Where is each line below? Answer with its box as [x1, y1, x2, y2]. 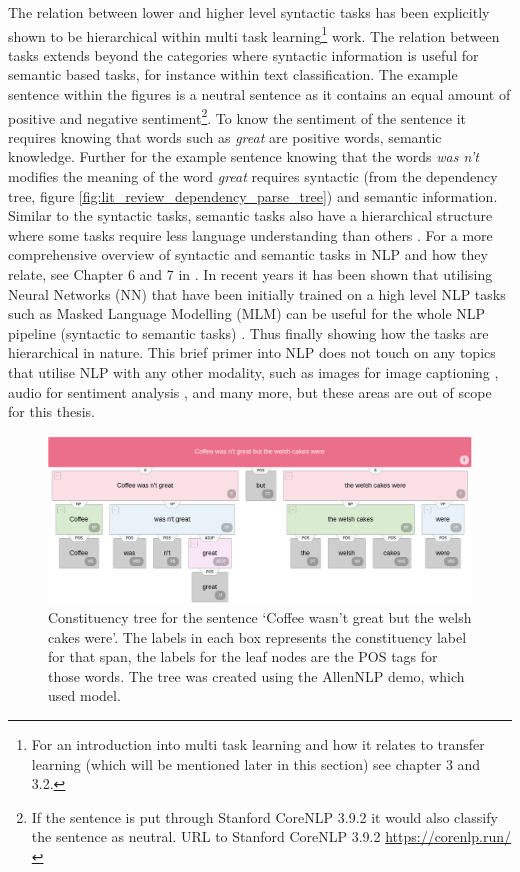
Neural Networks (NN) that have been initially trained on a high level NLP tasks [8, 283, 506, 304]
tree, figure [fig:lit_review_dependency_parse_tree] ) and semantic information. [8, 185, 498, 206]
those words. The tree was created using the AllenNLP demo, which [48, 665, 465, 686]
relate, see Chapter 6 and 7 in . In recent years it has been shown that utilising [8, 264, 493, 285]
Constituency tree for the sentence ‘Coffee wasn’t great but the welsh [48, 607, 472, 628]
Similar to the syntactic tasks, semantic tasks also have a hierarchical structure [8, 205, 493, 226]
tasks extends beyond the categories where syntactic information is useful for [8, 44, 479, 65]
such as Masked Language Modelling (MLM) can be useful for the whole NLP [8, 303, 486, 324]
